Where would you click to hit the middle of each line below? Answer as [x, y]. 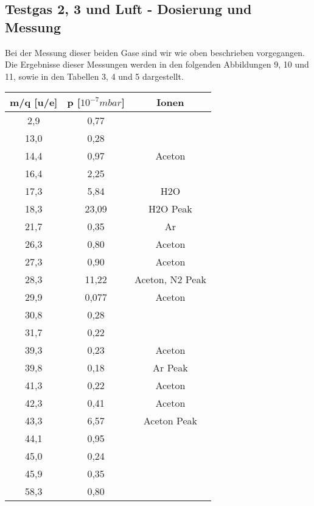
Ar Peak [170, 368]
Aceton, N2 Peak [170, 279]
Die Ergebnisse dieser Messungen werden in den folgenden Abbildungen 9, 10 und [157, 64]
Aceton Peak [170, 421]
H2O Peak [170, 209]
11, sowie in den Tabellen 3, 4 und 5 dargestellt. [94, 76]
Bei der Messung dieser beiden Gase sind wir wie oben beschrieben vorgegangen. [155, 52]
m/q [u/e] [34, 102]
